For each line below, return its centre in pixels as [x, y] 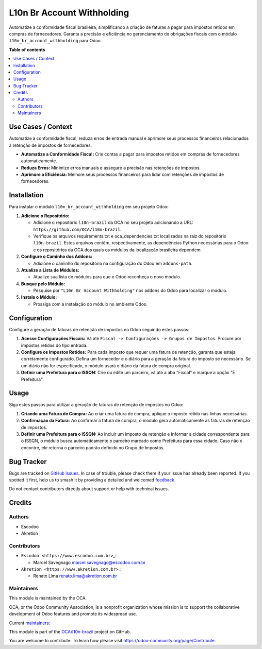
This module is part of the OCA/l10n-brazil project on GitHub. [70, 632]
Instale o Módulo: [39, 297]
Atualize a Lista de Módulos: [50, 270]
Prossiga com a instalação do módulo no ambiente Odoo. [90, 304]
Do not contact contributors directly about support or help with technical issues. [89, 489]
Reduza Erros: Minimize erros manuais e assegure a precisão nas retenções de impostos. [111, 168]
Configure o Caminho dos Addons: [57, 256]
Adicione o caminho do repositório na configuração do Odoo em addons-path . [113, 263]
